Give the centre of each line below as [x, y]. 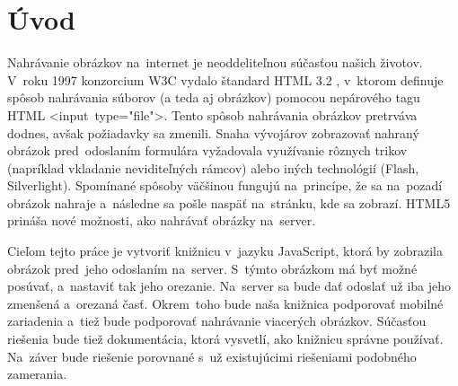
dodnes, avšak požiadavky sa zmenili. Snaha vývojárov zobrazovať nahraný [213, 132]
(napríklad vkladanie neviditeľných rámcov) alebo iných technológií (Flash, [213, 167]
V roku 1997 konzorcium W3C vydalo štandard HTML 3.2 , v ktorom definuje [225, 79]
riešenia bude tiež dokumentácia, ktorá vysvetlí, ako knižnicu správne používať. [225, 339]
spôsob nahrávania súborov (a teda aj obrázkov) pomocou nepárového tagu [214, 97]
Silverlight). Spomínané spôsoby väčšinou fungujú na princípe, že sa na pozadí [225, 185]
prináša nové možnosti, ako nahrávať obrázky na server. [162, 220]
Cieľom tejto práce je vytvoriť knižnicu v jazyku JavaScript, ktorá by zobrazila [225, 251]
